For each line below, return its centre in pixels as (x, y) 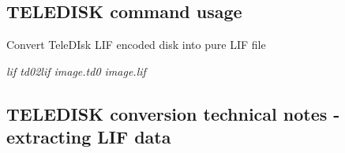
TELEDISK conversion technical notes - (173, 113)
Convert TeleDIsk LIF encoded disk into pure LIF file (136, 45)
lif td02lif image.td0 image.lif (76, 71)
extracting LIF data (89, 137)
